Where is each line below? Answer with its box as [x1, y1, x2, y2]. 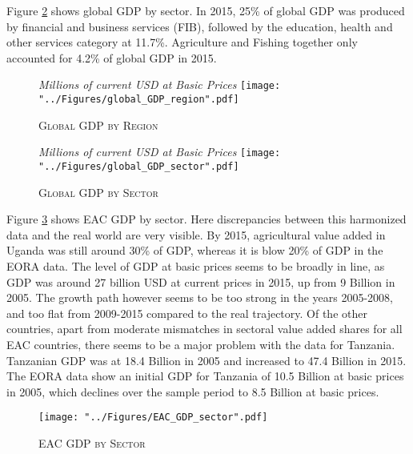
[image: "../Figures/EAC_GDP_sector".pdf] [38, 412, 268, 424]
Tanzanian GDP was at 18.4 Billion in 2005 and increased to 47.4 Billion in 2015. [6, 352, 407, 368]
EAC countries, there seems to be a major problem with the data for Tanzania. [6, 335, 395, 352]
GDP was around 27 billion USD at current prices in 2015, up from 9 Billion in [6, 273, 395, 290]
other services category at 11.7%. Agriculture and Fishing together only [6, 34, 358, 50]
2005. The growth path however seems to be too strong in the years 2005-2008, [6, 289, 394, 306]
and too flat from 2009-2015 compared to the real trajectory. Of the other [6, 304, 367, 321]
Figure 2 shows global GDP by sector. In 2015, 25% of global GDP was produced [6, 2, 405, 18]
